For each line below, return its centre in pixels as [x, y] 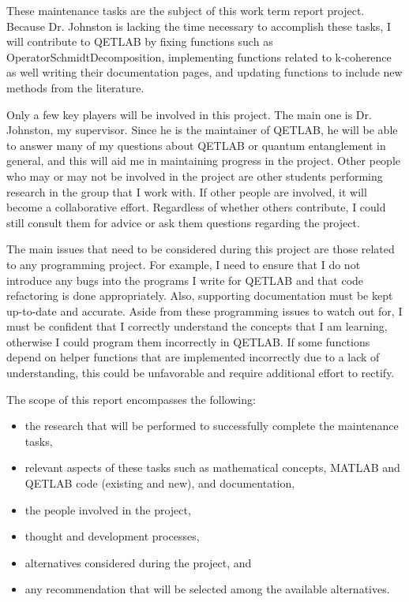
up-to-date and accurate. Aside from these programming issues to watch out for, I [204, 310]
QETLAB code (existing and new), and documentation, [160, 483]
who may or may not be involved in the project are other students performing [195, 176]
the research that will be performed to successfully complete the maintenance [212, 426]
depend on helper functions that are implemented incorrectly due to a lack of [193, 357]
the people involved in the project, [108, 509]
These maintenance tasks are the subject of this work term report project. [186, 10]
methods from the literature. [75, 87]
